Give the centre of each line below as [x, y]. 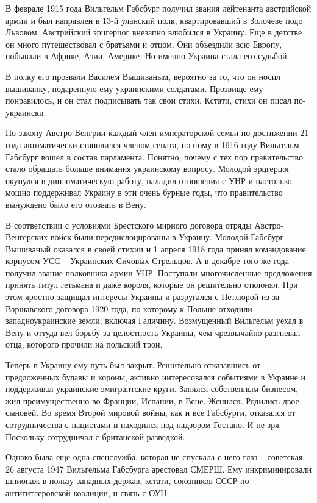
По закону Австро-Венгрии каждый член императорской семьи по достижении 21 [157, 133]
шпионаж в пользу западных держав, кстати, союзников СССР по [127, 481]
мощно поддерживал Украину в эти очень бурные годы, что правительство [144, 192]
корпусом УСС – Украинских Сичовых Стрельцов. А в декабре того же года [147, 261]
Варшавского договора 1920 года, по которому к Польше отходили [129, 308]
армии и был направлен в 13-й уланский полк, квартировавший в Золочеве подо [154, 20]
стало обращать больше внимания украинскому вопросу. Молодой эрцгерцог [148, 169]
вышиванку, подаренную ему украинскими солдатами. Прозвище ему [134, 88]
